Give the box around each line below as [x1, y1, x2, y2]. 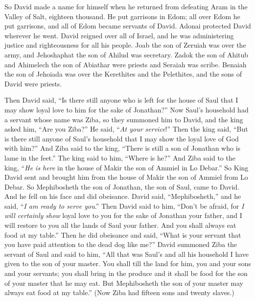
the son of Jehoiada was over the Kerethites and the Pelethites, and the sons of [4, 69, 242, 79]
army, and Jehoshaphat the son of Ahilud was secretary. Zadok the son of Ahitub [4, 49, 249, 59]
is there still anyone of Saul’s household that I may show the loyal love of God [4, 133, 239, 143]
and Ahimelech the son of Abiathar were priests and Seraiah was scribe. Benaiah [4, 59, 247, 69]
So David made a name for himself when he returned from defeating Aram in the [4, 1, 248, 11]
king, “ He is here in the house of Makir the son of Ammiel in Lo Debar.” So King [4, 162, 249, 172]
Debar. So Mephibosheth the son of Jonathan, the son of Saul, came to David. [4, 181, 240, 192]
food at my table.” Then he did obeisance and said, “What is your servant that [4, 229, 241, 240]
